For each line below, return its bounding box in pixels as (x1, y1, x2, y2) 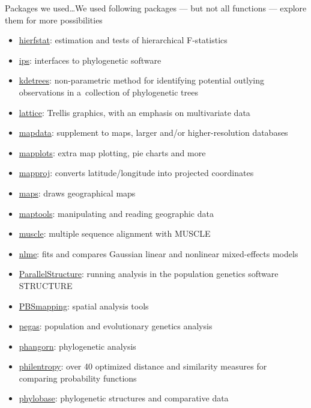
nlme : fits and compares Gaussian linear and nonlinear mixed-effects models (19, 247, 298, 260)
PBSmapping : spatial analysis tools (19, 299, 149, 312)
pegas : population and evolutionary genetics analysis (19, 320, 213, 332)
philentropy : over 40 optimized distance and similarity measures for (19, 360, 267, 373)
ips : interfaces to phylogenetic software (19, 53, 162, 66)
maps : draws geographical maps (19, 186, 136, 199)
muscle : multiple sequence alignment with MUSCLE (19, 227, 211, 240)
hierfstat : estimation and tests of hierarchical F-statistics (19, 34, 228, 46)
